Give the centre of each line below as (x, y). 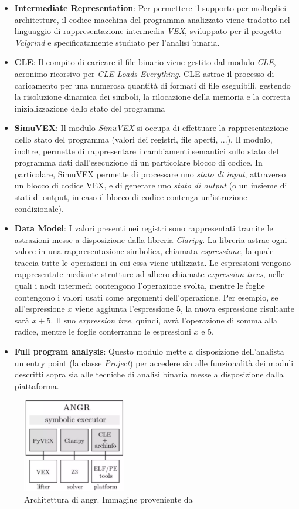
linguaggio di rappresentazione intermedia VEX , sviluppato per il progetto (148, 31)
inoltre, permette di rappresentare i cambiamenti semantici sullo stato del (147, 151)
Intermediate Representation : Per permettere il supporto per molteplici (150, 8)
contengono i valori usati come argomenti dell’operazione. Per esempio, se (146, 297)
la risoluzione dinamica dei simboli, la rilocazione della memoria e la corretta (152, 97)
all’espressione (40, 309)
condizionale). (39, 208)
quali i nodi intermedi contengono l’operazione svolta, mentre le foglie (140, 286)
